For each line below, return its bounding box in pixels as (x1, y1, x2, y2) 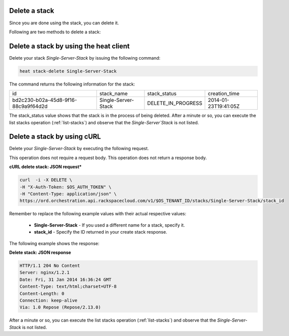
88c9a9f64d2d (12, 103, 48, 110)
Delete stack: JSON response (9, 249, 72, 255)
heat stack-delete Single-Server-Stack (19, 68, 117, 74)
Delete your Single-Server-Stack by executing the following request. (9, 146, 149, 152)
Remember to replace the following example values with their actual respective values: (9, 211, 186, 217)
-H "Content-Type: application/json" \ (19, 191, 117, 197)
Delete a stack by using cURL (9, 132, 101, 141)
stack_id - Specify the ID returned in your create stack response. (34, 229, 167, 235)
